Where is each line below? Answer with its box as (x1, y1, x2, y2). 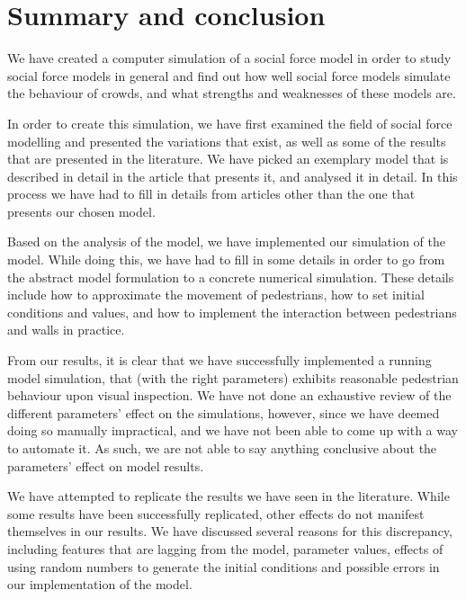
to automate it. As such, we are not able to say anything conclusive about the (7, 439, 437, 457)
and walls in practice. (7, 320, 125, 339)
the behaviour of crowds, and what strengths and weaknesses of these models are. (7, 84, 456, 103)
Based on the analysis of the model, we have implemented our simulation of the (7, 232, 446, 251)
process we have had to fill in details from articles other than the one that (7, 184, 416, 203)
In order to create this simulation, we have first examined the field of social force (7, 113, 453, 132)
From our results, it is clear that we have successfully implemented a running (7, 351, 432, 370)
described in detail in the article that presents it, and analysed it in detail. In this (7, 166, 458, 185)
